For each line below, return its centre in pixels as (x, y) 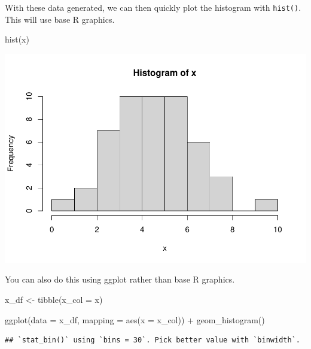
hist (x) (17, 39)
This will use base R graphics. (60, 19)
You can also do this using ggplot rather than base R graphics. (120, 279)
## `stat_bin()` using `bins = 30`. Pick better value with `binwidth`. (153, 340)
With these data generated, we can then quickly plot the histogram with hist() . (153, 7)
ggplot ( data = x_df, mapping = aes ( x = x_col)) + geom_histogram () (135, 319)
